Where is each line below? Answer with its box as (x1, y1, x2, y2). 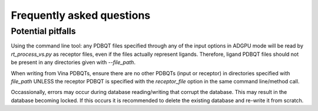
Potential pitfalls (11, 26, 76, 36)
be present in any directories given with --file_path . (11, 59, 135, 66)
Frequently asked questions (11, 9, 151, 22)
